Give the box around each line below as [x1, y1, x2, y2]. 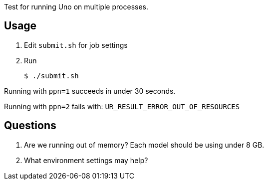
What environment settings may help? [24, 156, 148, 165]
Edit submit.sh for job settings [24, 40, 128, 49]
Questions [4, 119, 56, 132]
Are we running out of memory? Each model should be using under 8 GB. [24, 140, 265, 149]
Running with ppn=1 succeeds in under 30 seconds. [4, 86, 176, 95]
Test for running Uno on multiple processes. [4, 2, 148, 11]
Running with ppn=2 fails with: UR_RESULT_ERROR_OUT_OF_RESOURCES [4, 102, 240, 111]
